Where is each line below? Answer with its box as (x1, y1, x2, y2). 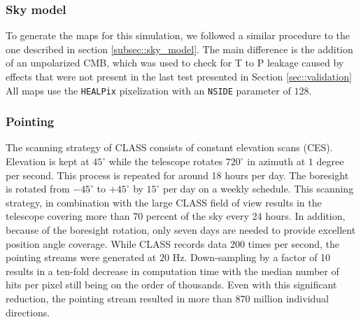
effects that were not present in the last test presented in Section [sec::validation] (6, 69, 352, 83)
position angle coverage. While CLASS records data (6, 236, 227, 251)
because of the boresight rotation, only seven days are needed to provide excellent (6, 223, 356, 237)
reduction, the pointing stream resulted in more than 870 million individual (6, 291, 329, 305)
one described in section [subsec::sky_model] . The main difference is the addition (6, 41, 353, 56)
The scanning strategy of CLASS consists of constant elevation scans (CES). (6, 140, 333, 155)
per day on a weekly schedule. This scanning (163, 181, 354, 196)
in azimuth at (247, 154, 306, 169)
